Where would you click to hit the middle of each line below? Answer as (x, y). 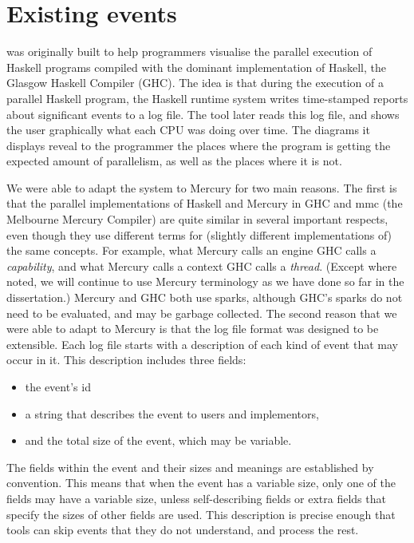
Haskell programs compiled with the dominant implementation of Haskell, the (196, 67)
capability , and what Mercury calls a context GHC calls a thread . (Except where (202, 266)
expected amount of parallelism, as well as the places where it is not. (174, 161)
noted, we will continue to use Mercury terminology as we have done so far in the (205, 281)
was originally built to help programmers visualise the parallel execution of (189, 52)
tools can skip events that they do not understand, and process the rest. (183, 530)
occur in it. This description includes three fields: (126, 360)
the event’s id (58, 386)
